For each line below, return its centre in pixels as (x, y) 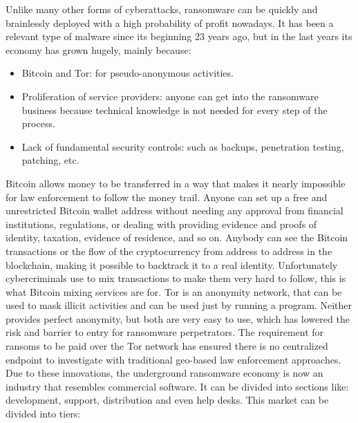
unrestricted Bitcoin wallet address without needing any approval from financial (175, 210)
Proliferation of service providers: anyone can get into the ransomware (170, 96)
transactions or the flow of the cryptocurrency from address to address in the (169, 251)
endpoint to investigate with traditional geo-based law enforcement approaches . (173, 359)
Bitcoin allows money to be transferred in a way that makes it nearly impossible (176, 183)
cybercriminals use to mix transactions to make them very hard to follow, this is (176, 278)
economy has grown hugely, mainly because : (98, 49)
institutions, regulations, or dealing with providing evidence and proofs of (161, 224)
